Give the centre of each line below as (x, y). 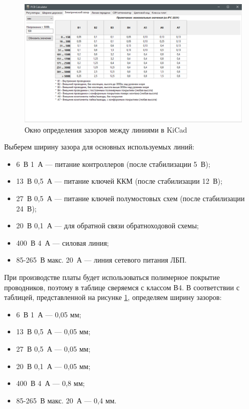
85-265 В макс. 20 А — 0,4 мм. (66, 400)
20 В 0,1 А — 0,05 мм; (53, 366)
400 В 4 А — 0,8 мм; (50, 383)
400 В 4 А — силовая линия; (63, 242)
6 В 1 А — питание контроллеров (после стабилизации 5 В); (113, 164)
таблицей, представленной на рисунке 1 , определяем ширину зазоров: (113, 297)
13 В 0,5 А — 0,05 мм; (53, 331)
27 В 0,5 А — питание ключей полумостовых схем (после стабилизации (130, 198)
